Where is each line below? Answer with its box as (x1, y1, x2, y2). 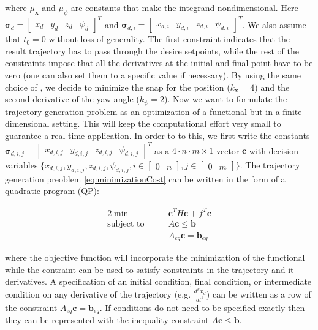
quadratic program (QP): (5, 184, 99, 197)
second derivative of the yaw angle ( (5, 92, 140, 105)
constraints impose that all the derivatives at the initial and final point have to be (5, 56, 313, 69)
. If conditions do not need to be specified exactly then (99, 301, 305, 313)
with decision (249, 144, 299, 156)
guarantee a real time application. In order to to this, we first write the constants (5, 129, 310, 141)
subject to (107, 219, 145, 228)
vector (216, 144, 240, 156)
